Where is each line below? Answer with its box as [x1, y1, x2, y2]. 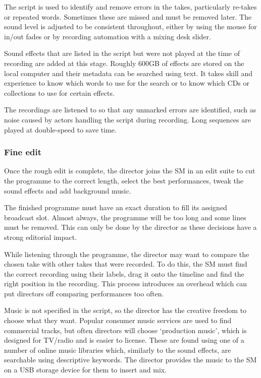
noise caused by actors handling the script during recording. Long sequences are [4, 114, 251, 124]
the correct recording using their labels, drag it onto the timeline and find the [4, 268, 244, 279]
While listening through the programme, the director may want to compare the [4, 248, 249, 259]
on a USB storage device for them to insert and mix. [4, 364, 167, 375]
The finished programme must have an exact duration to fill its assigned [4, 202, 227, 213]
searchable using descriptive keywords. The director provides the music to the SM [4, 354, 257, 365]
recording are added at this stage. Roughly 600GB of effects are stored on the [4, 57, 244, 68]
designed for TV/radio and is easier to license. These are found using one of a [4, 335, 244, 345]
